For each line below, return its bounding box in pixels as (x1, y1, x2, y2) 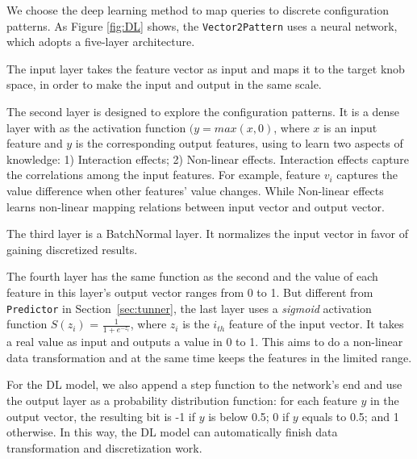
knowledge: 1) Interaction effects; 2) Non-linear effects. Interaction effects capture (6, 150, 409, 167)
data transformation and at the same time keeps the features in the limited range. (6, 348, 412, 365)
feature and (6, 135, 63, 152)
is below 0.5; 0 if (208, 407, 290, 424)
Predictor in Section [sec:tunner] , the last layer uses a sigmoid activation (6, 299, 372, 316)
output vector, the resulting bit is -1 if (6, 407, 195, 424)
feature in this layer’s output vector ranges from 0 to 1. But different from (6, 283, 373, 300)
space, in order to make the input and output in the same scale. (6, 76, 322, 93)
